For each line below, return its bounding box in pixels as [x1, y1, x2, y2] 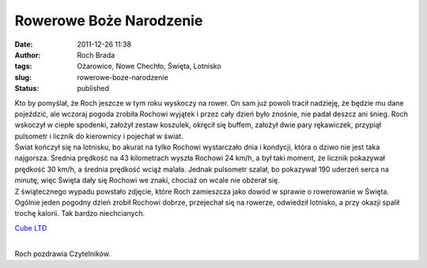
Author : [14, 50, 41, 59]
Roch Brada [77, 50, 115, 59]
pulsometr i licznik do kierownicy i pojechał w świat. [14, 131, 183, 141]
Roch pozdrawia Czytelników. [14, 249, 111, 259]
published [77, 84, 110, 93]
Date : [14, 40, 33, 49]
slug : [14, 72, 32, 82]
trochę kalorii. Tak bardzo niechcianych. [14, 209, 145, 218]
